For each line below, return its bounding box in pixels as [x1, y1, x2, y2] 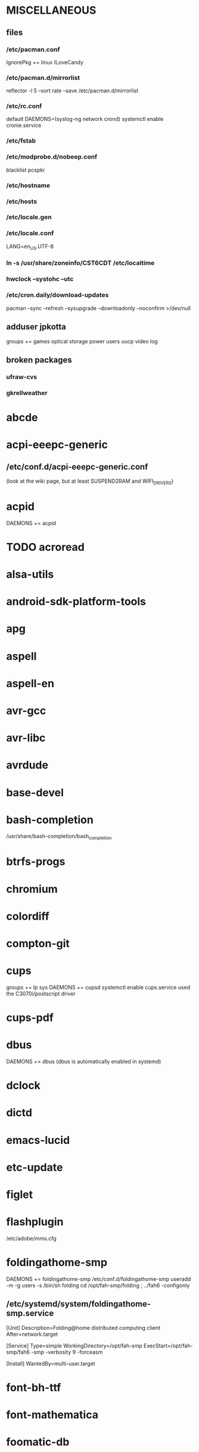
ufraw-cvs [6, 373, 38, 381]
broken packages [6, 355, 73, 365]
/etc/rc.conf [6, 102, 42, 110]
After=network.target [6, 1330, 58, 1338]
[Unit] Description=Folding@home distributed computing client [6, 1324, 161, 1331]
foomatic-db [6, 1435, 70, 1449]
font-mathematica [6, 1408, 98, 1422]
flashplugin [6, 1215, 64, 1228]
